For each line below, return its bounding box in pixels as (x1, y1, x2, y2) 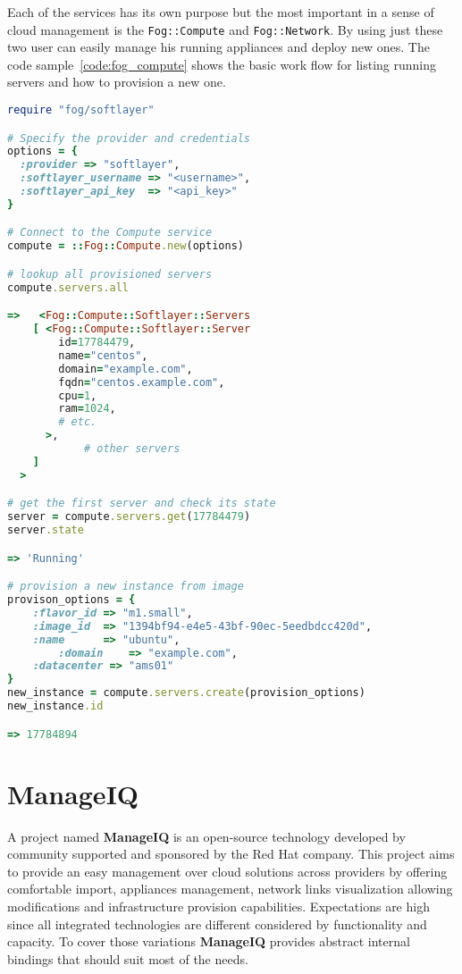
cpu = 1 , (58, 389, 97, 402)
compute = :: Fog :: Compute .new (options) (7, 239, 244, 253)
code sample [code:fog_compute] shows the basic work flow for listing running (7, 55, 437, 73)
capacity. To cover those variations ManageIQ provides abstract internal (7, 932, 410, 951)
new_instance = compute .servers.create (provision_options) (7, 686, 365, 700)
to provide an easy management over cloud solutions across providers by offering (7, 861, 448, 880)
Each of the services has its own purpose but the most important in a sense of (7, 3, 434, 21)
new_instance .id (7, 700, 104, 712)
